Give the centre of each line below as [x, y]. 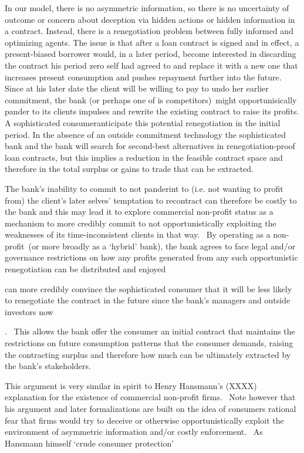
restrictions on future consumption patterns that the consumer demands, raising [149, 343]
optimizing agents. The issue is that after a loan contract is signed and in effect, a [152, 42]
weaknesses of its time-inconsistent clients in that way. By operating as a [138, 234]
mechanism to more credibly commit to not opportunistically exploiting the [141, 223]
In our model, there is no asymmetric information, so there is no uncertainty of [147, 8]
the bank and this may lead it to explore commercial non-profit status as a [139, 212]
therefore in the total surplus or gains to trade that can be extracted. [129, 169]
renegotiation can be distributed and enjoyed [85, 269]
